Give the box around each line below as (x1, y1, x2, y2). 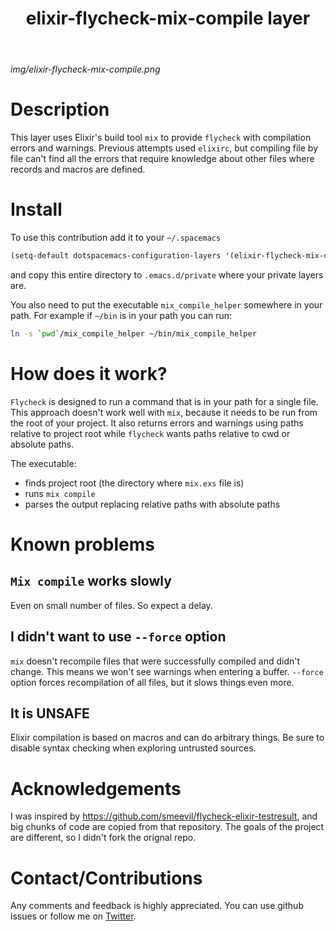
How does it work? (10, 363, 168, 385)
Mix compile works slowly (10, 573, 172, 590)
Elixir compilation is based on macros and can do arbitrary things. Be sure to (10, 732, 325, 744)
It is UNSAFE (10, 705, 90, 722)
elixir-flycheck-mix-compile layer (25, 7, 311, 30)
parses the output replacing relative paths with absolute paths (24, 498, 281, 510)
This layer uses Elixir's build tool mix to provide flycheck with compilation (10, 132, 312, 144)
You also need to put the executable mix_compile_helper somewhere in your (10, 298, 323, 311)
